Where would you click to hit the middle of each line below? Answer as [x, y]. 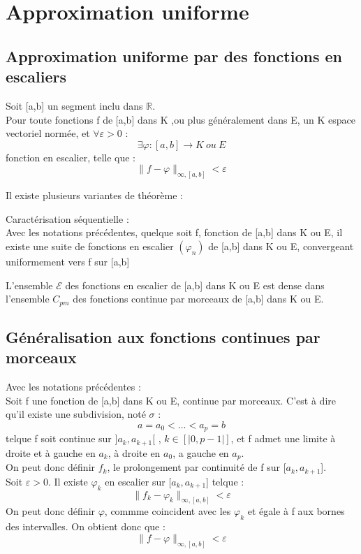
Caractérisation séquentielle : [67, 218]
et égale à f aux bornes [296, 511]
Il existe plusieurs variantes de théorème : [94, 195]
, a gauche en [201, 452]
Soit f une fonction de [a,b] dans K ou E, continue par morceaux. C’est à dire [171, 400]
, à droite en [134, 452]
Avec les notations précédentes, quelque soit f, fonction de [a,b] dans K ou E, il [174, 232]
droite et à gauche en [51, 452]
